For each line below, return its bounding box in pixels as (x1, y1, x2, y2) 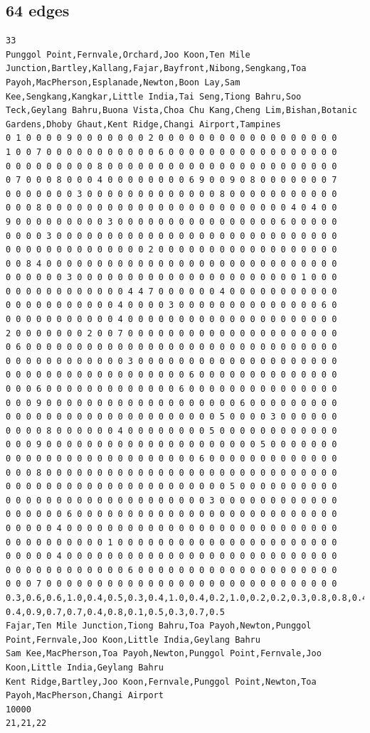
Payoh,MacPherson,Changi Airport (6, 690, 164, 701)
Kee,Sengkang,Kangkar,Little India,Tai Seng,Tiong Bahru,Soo (6, 91, 302, 102)
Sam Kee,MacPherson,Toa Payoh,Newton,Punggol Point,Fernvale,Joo (6, 648, 322, 659)
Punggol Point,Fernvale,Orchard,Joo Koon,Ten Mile (6, 49, 250, 60)
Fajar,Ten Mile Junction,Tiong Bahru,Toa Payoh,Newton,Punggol (6, 621, 312, 631)
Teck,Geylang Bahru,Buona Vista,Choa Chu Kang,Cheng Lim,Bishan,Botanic (6, 105, 357, 116)
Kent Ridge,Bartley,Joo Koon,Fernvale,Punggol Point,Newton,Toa (6, 676, 317, 687)
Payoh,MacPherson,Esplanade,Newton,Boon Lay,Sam (6, 77, 240, 87)
